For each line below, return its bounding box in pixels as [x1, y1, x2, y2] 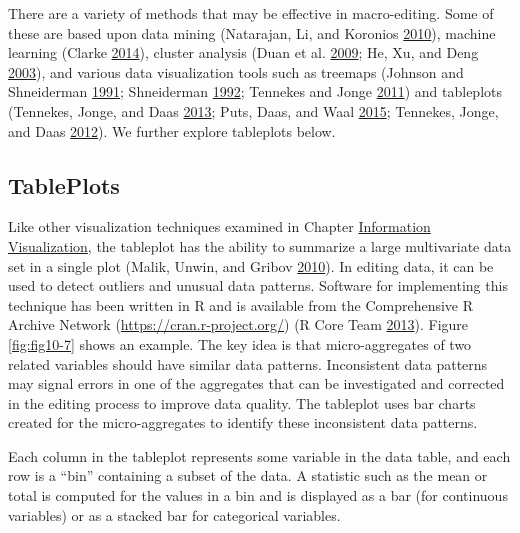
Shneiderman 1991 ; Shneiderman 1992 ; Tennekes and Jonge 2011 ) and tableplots [8, 81, 502, 102]
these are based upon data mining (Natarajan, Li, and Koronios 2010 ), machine [8, 22, 496, 43]
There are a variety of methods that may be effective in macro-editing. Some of [8, 3, 494, 23]
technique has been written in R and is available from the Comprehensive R [8, 294, 474, 315]
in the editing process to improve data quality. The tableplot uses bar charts [8, 392, 476, 413]
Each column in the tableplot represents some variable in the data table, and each [8, 445, 511, 466]
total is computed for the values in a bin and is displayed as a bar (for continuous [8, 485, 508, 506]
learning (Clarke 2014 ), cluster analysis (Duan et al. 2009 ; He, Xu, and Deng [8, 42, 479, 63]
